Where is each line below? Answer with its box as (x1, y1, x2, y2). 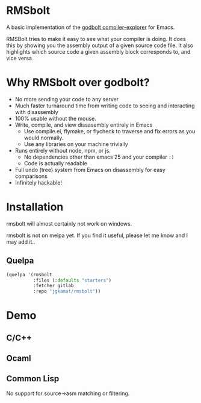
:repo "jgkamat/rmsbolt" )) (32, 288, 101, 294)
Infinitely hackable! (14, 179, 62, 186)
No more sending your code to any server (14, 95, 119, 103)
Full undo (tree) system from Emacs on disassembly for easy (14, 166, 165, 173)
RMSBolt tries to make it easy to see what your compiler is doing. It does (6, 35, 187, 42)
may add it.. (6, 238, 36, 245)
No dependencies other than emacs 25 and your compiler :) (23, 153, 175, 160)
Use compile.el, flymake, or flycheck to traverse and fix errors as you (23, 127, 196, 135)
